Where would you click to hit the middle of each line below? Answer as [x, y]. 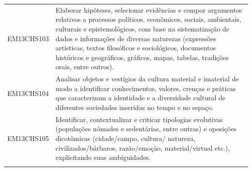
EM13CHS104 [28, 93]
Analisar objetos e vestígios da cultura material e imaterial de [147, 79]
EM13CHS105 [28, 138]
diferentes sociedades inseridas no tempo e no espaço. [134, 107]
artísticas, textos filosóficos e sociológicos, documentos [136, 48]
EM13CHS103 [28, 38]
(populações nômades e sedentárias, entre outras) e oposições [146, 129]
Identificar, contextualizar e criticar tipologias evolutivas [139, 119]
